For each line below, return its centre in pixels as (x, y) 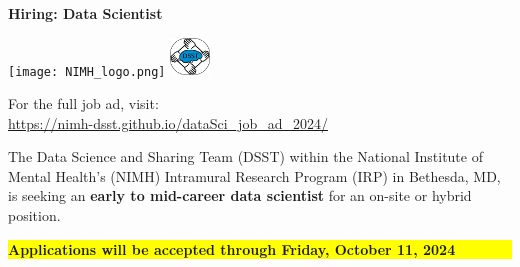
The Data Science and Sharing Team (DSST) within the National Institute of (245, 156)
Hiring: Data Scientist (85, 13)
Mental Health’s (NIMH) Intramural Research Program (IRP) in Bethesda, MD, (254, 175)
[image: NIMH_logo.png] (87, 71)
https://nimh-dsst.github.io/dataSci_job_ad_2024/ (168, 122)
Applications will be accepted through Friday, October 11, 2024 (232, 248)
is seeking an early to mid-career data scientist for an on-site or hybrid (240, 195)
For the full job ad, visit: (83, 103)
